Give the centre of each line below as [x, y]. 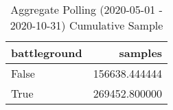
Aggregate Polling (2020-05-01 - [86, 9]
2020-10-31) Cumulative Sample [86, 25]
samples [141, 53]
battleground [47, 53]
